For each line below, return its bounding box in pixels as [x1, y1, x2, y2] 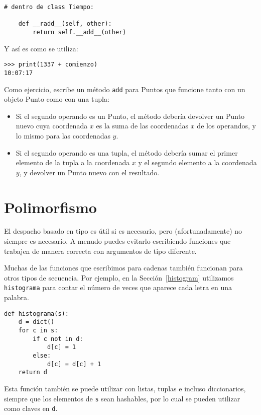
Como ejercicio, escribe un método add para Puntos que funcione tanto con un [4, 84, 245, 94]
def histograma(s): [4, 310, 69, 317]
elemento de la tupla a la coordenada [16, 157, 130, 168]
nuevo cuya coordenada [16, 120, 88, 131]
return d [18, 369, 47, 376]
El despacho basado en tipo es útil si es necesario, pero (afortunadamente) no [4, 226, 242, 236]
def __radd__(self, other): [18, 20, 112, 28]
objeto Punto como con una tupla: [4, 94, 109, 104]
